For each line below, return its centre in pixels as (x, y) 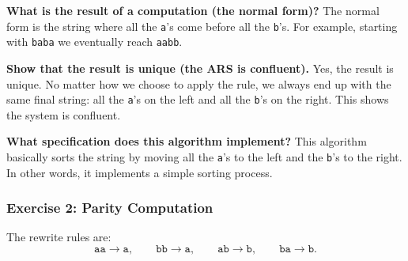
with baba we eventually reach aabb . (94, 42)
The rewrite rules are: (59, 237)
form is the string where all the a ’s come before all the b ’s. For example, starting (202, 26)
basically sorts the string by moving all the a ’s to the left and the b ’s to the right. (204, 156)
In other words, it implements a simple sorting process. (140, 172)
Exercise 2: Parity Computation (110, 208)
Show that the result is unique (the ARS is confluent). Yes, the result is (200, 68)
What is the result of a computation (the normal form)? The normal (193, 10)
